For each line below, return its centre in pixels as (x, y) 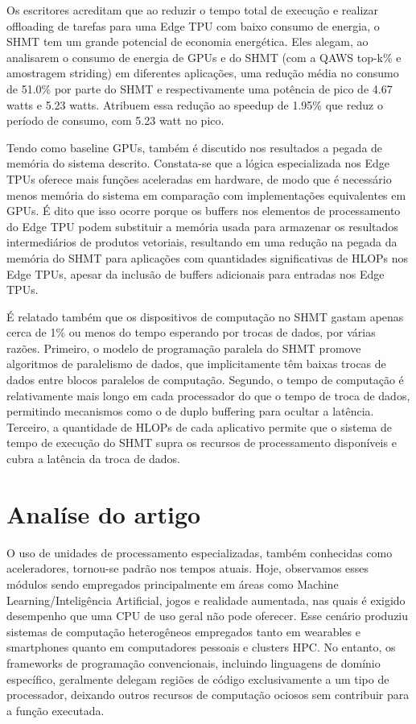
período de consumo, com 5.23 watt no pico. (115, 120)
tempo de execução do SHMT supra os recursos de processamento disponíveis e (202, 443)
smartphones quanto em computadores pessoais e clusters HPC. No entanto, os (201, 647)
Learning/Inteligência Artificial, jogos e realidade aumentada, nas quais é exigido (206, 600)
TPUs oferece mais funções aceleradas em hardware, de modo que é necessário (199, 178)
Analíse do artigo (104, 513)
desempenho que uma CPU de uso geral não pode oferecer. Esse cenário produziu (208, 616)
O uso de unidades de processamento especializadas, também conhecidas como (200, 552)
